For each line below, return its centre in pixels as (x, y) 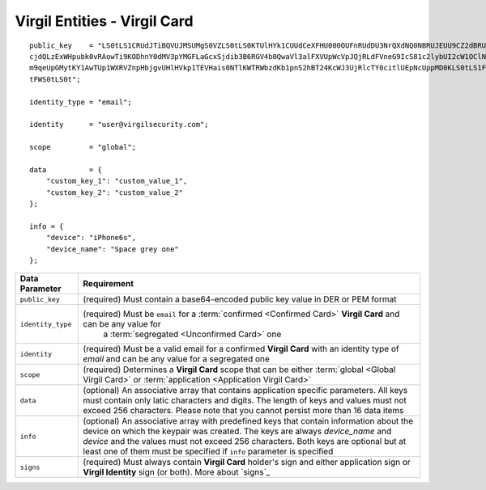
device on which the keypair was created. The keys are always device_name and (237, 431)
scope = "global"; (83, 147)
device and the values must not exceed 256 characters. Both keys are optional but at (245, 441)
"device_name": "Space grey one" (113, 249)
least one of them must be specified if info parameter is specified (208, 451)
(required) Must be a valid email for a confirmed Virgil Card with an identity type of (241, 349)
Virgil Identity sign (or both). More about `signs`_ (177, 472)
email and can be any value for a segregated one (177, 359)
